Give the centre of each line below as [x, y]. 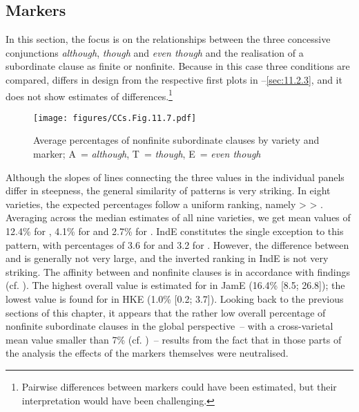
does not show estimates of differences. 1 [89, 95]
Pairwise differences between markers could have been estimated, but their [179, 386]
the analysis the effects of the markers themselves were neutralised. [147, 353]
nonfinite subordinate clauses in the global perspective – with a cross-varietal [169, 326]
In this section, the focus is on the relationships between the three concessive [168, 39]
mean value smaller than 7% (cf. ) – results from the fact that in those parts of [174, 339]
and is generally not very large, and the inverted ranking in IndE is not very [167, 258]
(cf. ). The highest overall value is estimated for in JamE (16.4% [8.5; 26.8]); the [175, 285]
